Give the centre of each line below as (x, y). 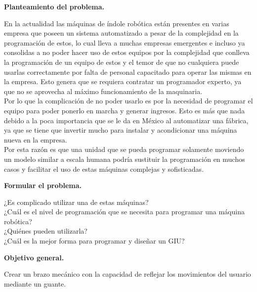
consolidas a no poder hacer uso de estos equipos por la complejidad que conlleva (127, 52)
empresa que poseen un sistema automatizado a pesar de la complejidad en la (121, 33)
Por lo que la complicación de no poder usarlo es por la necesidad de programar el (128, 101)
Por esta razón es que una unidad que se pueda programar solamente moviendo (124, 149)
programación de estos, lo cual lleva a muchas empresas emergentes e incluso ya (125, 42)
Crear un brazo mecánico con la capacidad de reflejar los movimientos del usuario (128, 274)
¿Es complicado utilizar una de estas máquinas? (76, 202)
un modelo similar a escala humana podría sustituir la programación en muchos (125, 159)
